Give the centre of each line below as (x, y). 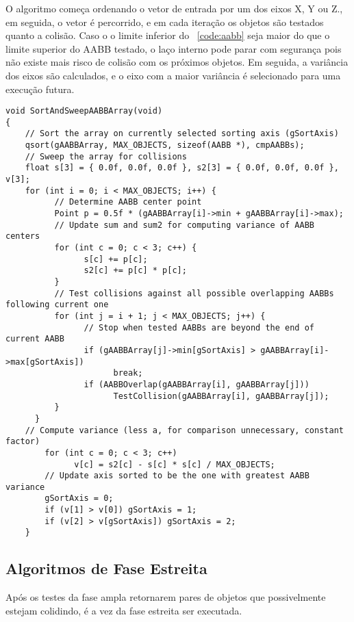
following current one (57, 305)
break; (128, 373)
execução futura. (40, 89)
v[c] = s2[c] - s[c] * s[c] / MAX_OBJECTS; (175, 464)
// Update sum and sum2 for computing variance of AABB (185, 225)
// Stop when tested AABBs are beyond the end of (199, 327)
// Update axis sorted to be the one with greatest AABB (177, 476)
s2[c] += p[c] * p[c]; (135, 271)
